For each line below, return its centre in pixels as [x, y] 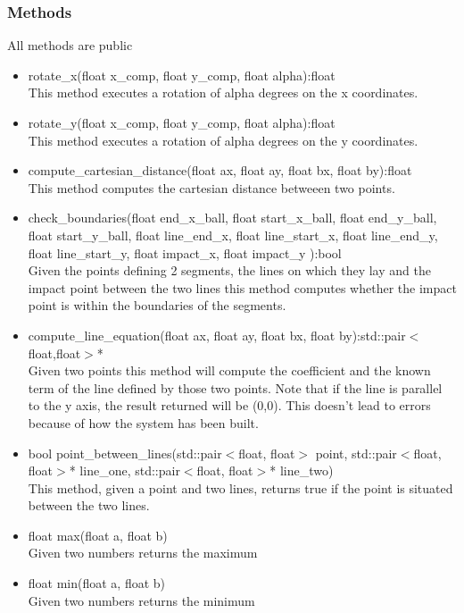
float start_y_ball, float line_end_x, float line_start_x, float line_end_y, [233, 235]
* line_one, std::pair [124, 470]
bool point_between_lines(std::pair [125, 453]
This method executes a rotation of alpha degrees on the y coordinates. [223, 140]
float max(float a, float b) [98, 535]
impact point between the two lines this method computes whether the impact [242, 287]
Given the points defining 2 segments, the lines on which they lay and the [229, 270]
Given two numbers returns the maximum [143, 553]
